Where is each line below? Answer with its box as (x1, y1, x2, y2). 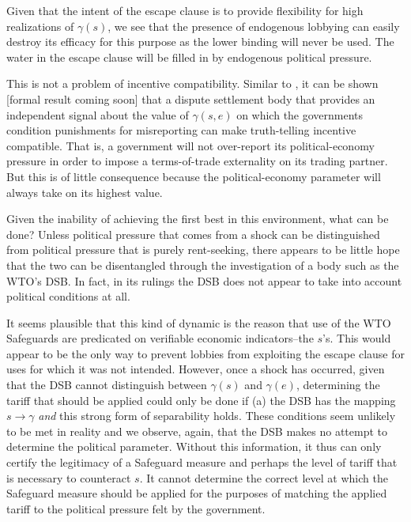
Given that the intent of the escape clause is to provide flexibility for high (6, 2, 364, 18)
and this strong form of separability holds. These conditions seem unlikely (38, 407, 396, 424)
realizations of (6, 17, 74, 34)
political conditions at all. (6, 288, 130, 304)
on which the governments (236, 106, 364, 123)
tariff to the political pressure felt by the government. (6, 500, 266, 516)
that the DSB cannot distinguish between (6, 376, 207, 393)
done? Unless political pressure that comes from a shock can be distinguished (6, 225, 380, 242)
